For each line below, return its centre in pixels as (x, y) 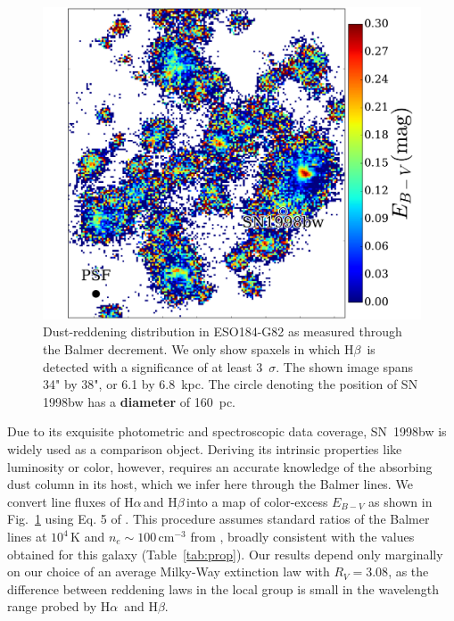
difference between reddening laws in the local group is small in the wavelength (223, 588)
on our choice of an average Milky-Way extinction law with (169, 571)
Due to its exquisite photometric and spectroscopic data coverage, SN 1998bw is (227, 431)
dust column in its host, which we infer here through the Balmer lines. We (210, 484)
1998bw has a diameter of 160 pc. (140, 401)
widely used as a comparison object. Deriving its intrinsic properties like (205, 449)
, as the (409, 571)
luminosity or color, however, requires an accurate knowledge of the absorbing (220, 466)
